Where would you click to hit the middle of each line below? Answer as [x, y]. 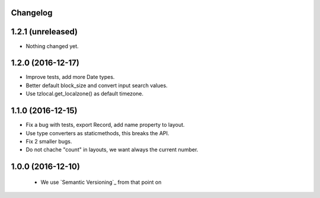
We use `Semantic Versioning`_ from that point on [101, 182]
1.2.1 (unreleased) [44, 32]
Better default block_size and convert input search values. [97, 85]
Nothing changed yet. [52, 46]
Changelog [32, 13]
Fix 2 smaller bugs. [49, 141]
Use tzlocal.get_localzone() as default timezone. [85, 94]
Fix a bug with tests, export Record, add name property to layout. [105, 125]
